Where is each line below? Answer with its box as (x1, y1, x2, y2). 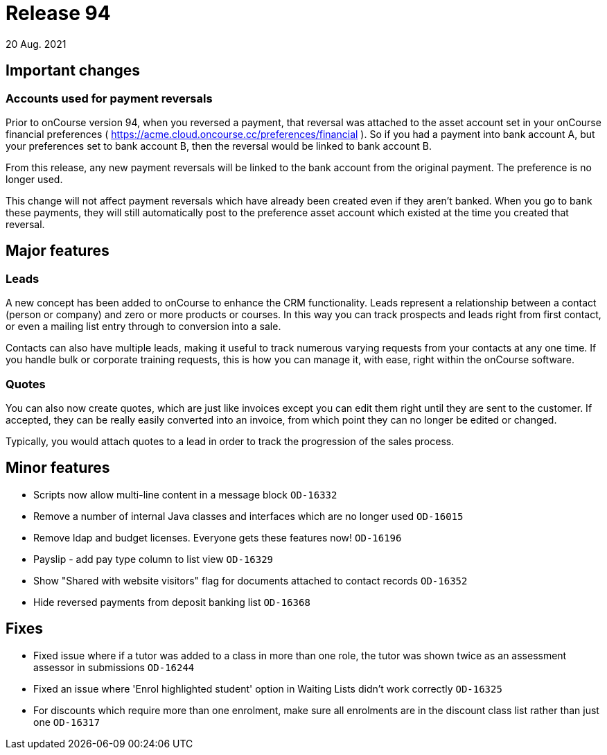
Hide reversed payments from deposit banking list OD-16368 (33, 596, 310, 608)
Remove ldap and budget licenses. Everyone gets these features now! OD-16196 (33, 531, 402, 544)
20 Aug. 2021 (6, 37, 67, 50)
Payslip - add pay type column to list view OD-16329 (33, 553, 274, 565)
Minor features (6, 459, 110, 477)
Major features (6, 242, 109, 260)
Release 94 (6, 1, 111, 25)
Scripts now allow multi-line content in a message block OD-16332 (33, 488, 337, 501)
